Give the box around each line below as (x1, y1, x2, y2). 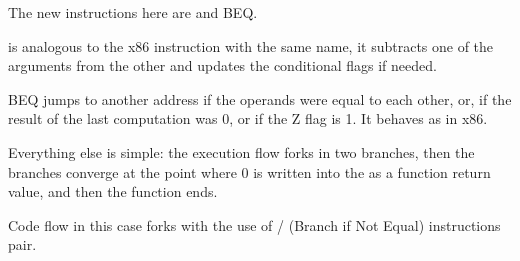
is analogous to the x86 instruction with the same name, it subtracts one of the (8, 35, 494, 56)
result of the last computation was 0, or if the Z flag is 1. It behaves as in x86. (8, 108, 488, 129)
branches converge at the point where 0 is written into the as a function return (8, 161, 491, 182)
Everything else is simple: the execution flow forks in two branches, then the (8, 141, 475, 162)
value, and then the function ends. (8, 181, 218, 202)
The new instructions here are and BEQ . (8, 2, 258, 22)
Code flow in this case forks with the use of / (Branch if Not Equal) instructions (8, 214, 501, 235)
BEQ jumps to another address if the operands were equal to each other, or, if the (8, 88, 512, 109)
